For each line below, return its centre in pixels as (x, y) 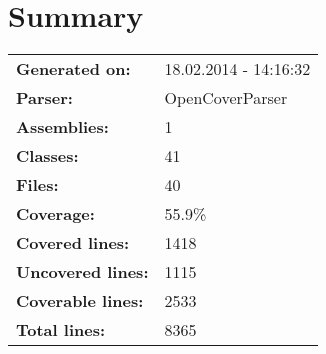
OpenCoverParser (226, 98)
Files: (37, 185)
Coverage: (55, 214)
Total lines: (61, 330)
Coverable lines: (80, 301)
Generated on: (73, 69)
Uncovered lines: (82, 272)
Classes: (47, 156)
